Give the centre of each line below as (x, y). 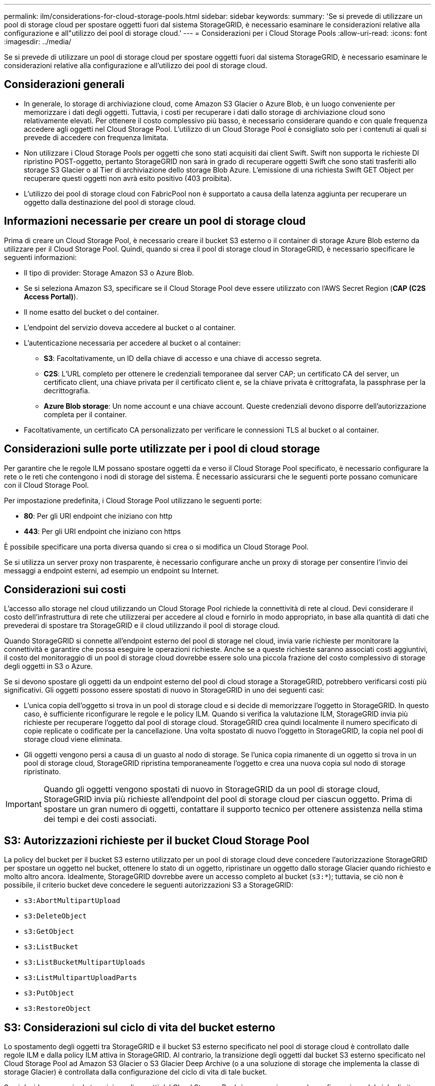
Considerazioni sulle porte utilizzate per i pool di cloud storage (162, 449)
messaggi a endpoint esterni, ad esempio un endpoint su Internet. (111, 570)
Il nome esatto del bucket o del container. (91, 312)
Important (24, 804)
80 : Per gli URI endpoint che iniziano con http (98, 516)
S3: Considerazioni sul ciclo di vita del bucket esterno (140, 1027)
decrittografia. (67, 390)
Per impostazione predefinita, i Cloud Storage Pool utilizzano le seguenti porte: (133, 500)
